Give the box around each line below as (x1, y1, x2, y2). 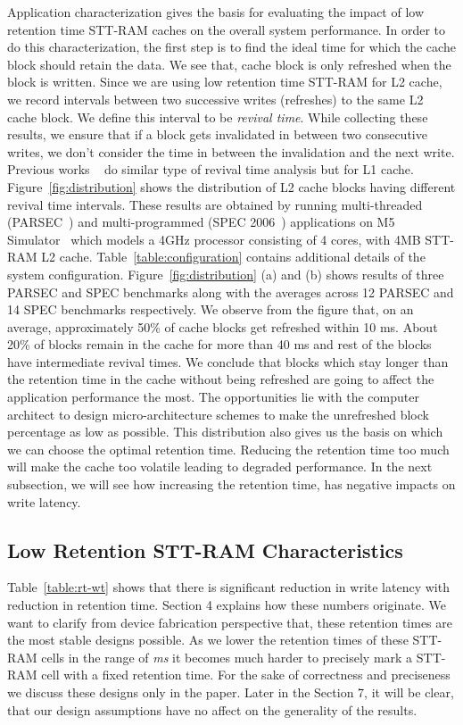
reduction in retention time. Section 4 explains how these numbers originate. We (7, 596, 446, 614)
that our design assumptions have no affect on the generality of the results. (7, 700, 418, 719)
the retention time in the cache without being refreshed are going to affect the (7, 370, 434, 388)
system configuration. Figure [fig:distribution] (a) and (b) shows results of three (7, 264, 444, 283)
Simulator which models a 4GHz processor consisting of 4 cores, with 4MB (7, 229, 421, 248)
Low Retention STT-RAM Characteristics (7, 536, 403, 563)
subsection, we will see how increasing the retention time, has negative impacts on (7, 475, 456, 494)
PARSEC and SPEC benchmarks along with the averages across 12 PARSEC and (7, 282, 454, 301)
